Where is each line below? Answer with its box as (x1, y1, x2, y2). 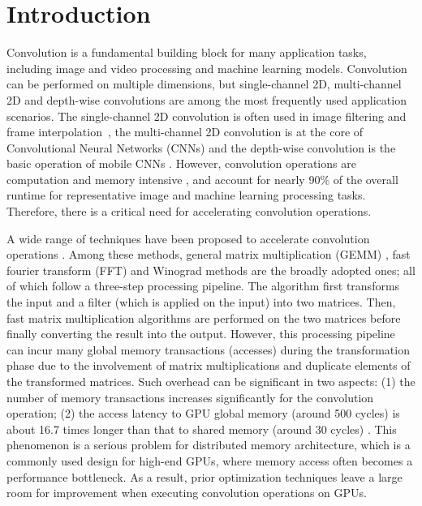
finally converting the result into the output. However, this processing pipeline (6, 325, 395, 342)
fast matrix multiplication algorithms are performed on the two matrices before (6, 309, 401, 326)
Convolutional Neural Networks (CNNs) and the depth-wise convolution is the (6, 139, 396, 156)
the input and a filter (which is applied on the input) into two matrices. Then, (6, 294, 396, 311)
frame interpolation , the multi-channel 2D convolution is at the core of (6, 123, 364, 140)
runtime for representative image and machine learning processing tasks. (6, 187, 366, 204)
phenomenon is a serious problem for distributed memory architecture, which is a (6, 436, 411, 453)
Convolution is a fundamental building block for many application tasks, (6, 44, 367, 61)
